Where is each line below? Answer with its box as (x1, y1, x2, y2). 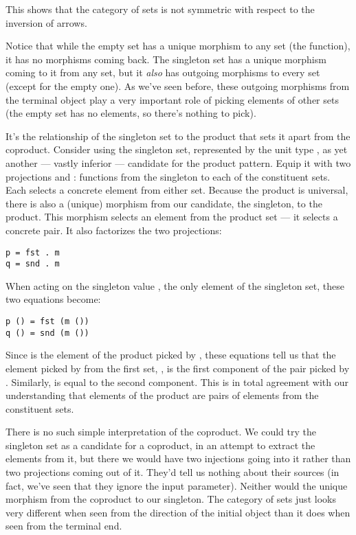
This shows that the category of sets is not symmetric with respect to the (5, 2, 315, 16)
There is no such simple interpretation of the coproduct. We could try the (5, 424, 316, 439)
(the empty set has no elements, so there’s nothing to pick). (5, 106, 256, 120)
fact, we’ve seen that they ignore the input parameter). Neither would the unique (5, 478, 348, 492)
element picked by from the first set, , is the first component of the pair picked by (5, 361, 350, 375)
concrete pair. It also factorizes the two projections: (5, 223, 222, 237)
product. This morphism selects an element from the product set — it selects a (5, 209, 338, 224)
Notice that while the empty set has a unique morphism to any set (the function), (5, 38, 351, 53)
